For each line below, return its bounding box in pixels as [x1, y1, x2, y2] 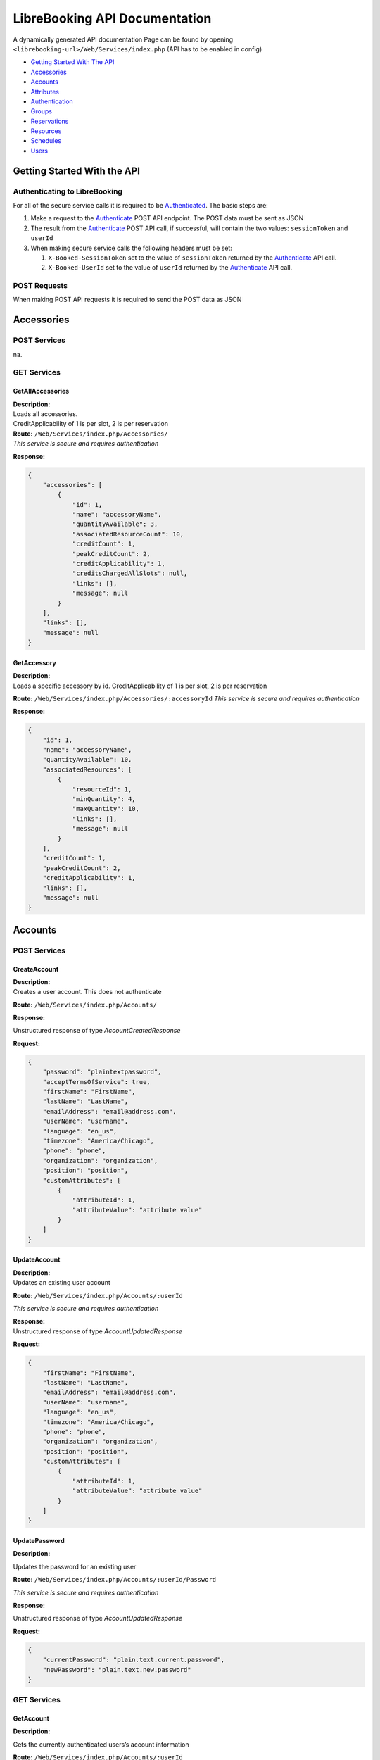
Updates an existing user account [13, 1278, 110, 1287]
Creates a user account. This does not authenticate [13, 988, 162, 996]
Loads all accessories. [13, 409, 78, 418]
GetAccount [13, 1714, 49, 1723]
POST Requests [13, 281, 68, 291]
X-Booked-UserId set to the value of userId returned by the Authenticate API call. [48, 263, 293, 272]
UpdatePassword [13, 1537, 65, 1545]
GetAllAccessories [13, 387, 70, 396]
